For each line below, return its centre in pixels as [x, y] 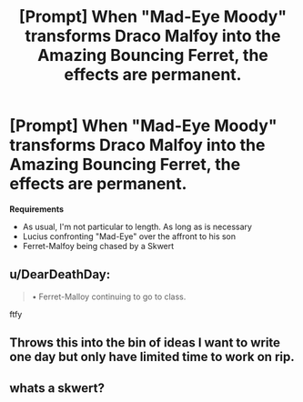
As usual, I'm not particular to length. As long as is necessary [137, 226]
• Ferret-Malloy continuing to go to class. [109, 296]
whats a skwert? [57, 388]
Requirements [37, 209]
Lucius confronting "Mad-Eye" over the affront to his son [129, 236]
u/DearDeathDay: [60, 275]
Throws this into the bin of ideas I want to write [145, 343]
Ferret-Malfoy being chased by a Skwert [98, 246]
